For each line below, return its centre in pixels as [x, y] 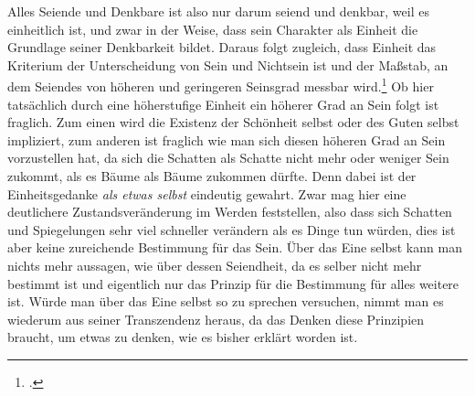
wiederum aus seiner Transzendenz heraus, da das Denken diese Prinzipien [216, 319]
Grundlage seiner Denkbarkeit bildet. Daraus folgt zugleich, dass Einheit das [222, 47]
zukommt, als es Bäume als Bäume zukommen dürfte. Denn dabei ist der [212, 176]
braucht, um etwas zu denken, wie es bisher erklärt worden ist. [183, 337]
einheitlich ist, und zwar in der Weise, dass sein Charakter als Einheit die [213, 29]
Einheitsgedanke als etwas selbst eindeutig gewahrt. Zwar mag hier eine [207, 193]
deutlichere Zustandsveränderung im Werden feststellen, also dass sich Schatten [230, 212]
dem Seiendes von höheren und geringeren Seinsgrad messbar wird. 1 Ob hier [221, 85]
